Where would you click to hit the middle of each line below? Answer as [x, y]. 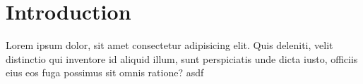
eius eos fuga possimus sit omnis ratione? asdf [105, 72]
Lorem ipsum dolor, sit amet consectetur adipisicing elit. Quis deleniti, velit [169, 45]
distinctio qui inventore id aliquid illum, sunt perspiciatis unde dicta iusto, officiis [182, 58]
